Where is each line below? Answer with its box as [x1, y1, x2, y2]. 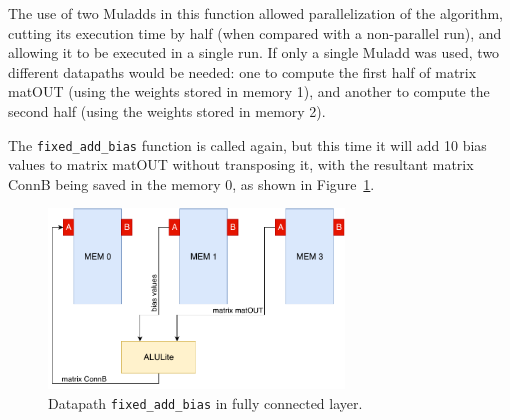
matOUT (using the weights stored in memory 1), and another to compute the [8, 81, 490, 102]
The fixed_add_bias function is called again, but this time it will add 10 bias [8, 134, 487, 155]
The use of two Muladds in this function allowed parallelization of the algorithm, [8, 3, 504, 23]
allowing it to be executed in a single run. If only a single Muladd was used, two [8, 42, 500, 63]
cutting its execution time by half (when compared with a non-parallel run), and [8, 22, 502, 43]
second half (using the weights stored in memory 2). [8, 100, 326, 121]
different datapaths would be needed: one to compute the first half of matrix [8, 61, 477, 82]
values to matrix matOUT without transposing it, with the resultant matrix [8, 154, 474, 175]
